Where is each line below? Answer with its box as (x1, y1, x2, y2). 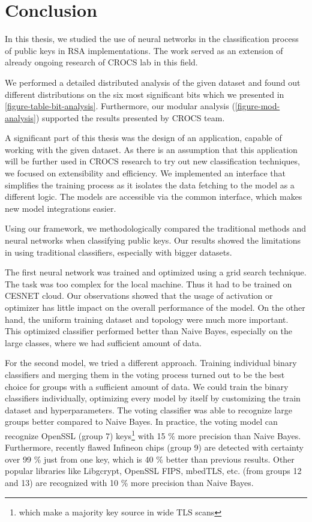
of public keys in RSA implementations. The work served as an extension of (5, 44, 283, 56)
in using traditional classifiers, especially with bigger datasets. (5, 245, 232, 258)
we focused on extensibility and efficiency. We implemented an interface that (5, 167, 286, 179)
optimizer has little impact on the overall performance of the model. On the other (5, 301, 305, 313)
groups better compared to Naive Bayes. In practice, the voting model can (5, 415, 278, 428)
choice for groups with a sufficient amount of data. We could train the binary (5, 380, 289, 392)
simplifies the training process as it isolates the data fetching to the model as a (5, 178, 295, 191)
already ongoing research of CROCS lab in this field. (5, 56, 198, 68)
